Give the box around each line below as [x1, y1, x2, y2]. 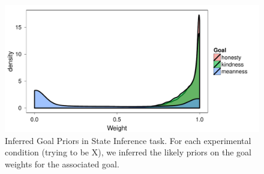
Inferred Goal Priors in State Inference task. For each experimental [5, 134, 251, 146]
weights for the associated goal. [5, 157, 119, 170]
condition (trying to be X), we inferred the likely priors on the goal [5, 146, 251, 158]
